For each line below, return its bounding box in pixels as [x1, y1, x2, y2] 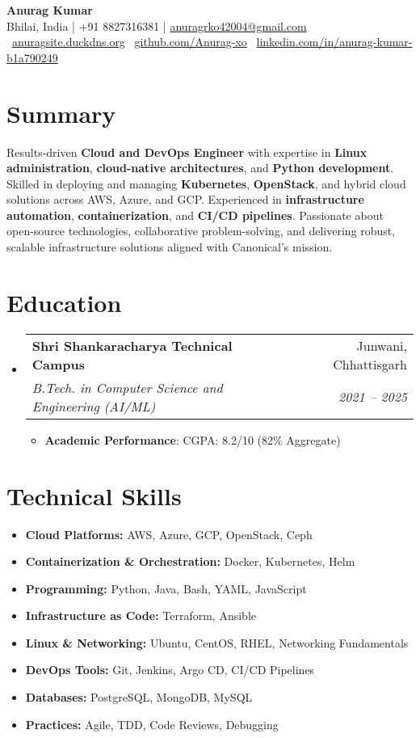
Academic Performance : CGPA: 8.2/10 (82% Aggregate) [44, 431, 341, 448]
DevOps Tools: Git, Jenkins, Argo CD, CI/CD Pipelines [25, 661, 315, 678]
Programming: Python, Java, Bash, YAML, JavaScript [25, 580, 307, 597]
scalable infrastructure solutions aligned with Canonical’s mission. [6, 238, 333, 255]
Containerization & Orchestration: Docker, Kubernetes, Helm [25, 553, 355, 570]
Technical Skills [6, 479, 182, 512]
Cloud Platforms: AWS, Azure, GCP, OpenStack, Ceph [25, 525, 313, 542]
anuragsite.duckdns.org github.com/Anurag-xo [12, 33, 247, 50]
